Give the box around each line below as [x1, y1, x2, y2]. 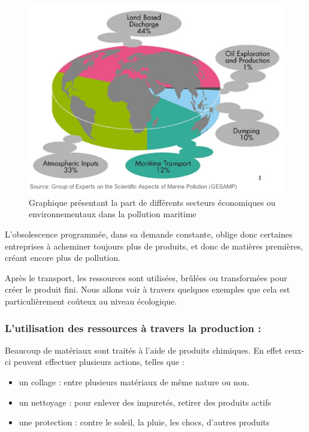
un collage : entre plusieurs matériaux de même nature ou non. [19, 375, 250, 388]
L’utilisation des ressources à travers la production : [5, 320, 261, 335]
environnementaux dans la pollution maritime [29, 208, 196, 220]
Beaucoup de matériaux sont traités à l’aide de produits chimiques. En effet [5, 343, 283, 356]
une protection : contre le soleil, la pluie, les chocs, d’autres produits [19, 416, 270, 428]
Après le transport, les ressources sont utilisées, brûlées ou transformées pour [5, 271, 287, 284]
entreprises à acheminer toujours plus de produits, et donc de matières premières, [5, 239, 303, 252]
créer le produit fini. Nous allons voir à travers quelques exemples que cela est [5, 283, 290, 296]
